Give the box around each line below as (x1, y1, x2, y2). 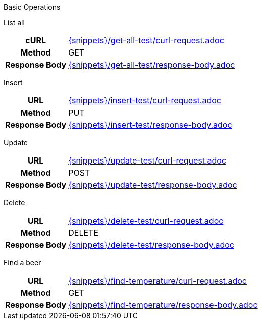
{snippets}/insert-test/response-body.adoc (68, 120, 232, 130)
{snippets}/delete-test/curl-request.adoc (68, 215, 224, 226)
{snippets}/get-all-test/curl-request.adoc (68, 35, 224, 45)
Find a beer (4, 258, 41, 267)
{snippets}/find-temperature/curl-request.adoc (68, 276, 247, 286)
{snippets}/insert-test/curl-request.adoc (68, 95, 221, 105)
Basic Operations (4, 3, 61, 11)
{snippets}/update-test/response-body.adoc (68, 180, 237, 190)
